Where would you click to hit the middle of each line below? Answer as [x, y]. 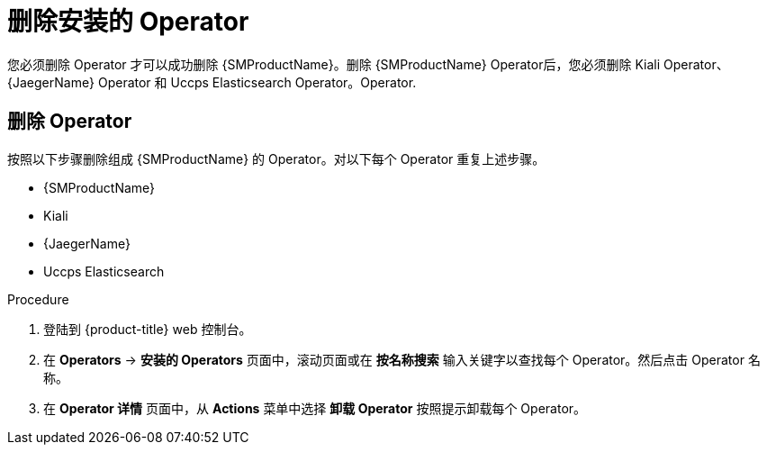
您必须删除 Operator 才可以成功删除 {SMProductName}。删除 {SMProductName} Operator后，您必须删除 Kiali [334, 64]
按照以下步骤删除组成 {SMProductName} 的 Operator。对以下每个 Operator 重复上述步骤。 [276, 158]
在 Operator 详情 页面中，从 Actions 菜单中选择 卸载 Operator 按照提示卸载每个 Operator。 [315, 408]
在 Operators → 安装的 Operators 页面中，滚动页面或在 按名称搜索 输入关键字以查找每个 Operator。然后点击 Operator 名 [402, 359]
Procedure [38, 299]
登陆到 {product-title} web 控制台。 [148, 329]
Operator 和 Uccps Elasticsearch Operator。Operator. [257, 82]
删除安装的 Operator [128, 22]
